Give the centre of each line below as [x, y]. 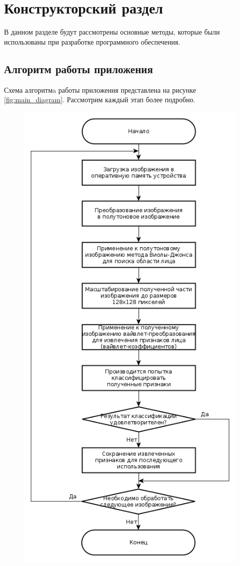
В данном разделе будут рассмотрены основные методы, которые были [112, 32]
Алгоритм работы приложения [78, 68]
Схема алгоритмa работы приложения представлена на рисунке [100, 89]
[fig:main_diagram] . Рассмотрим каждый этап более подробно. [100, 100]
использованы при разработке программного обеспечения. [92, 41]
